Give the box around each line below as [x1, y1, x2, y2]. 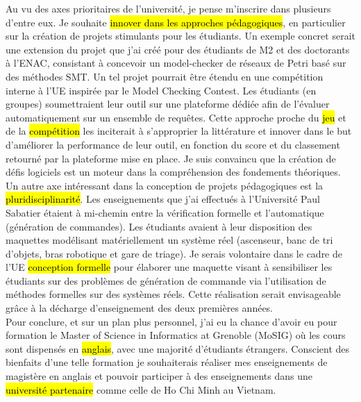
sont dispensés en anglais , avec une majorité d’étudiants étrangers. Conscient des [6, 341, 350, 355]
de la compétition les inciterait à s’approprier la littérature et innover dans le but [6, 124, 352, 138]
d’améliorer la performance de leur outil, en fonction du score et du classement [6, 137, 340, 151]
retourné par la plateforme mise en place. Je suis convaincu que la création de [6, 151, 336, 165]
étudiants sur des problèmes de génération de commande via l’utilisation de [6, 273, 326, 287]
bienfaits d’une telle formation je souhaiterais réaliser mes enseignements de [6, 355, 328, 369]
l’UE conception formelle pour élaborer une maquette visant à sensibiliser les [6, 260, 333, 274]
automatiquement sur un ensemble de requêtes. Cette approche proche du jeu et [6, 110, 346, 124]
